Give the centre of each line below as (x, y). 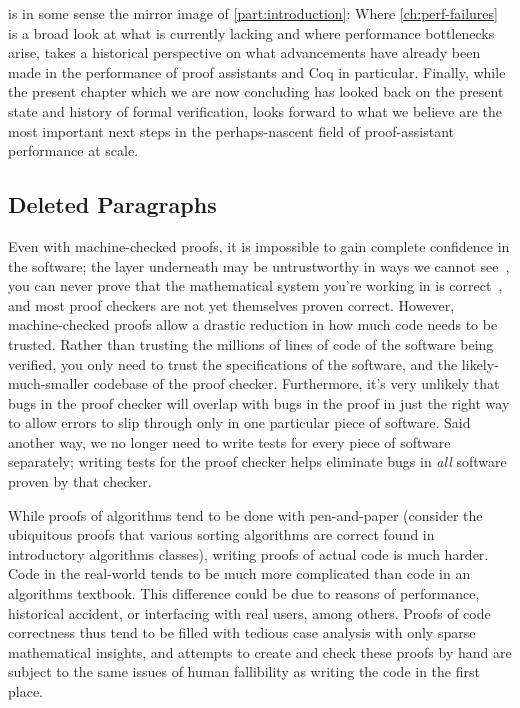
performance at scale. (73, 150)
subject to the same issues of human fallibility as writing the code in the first (244, 671)
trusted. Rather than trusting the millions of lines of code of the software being (251, 343)
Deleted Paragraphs (112, 204)
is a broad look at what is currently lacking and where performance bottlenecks (251, 32)
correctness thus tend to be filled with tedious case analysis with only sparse (242, 632)
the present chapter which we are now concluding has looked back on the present (256, 91)
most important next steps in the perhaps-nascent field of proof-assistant (231, 130)
